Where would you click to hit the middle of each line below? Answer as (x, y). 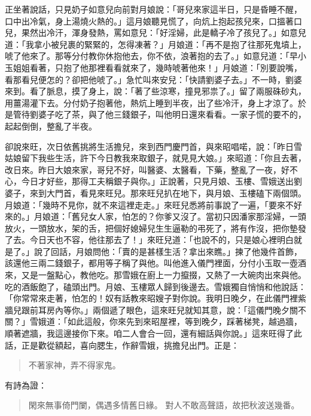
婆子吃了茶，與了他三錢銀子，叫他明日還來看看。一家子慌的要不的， (172, 114)
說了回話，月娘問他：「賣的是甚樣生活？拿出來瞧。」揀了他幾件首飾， (168, 251)
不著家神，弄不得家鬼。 (74, 365)
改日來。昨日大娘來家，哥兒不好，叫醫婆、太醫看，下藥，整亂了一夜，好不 (151, 169)
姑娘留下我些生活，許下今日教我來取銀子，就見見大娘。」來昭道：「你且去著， (155, 158)
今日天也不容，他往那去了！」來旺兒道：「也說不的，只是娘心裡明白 (161, 240)
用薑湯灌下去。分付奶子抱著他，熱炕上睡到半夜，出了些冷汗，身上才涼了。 (151, 102)
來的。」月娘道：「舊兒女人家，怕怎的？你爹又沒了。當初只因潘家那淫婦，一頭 (155, 216)
